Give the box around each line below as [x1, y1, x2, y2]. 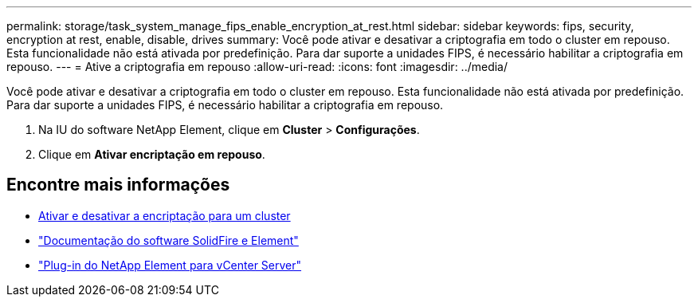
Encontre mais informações [6, 175, 230, 195]
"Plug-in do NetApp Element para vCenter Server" [38, 258, 302, 272]
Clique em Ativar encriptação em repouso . [38, 148, 265, 161]
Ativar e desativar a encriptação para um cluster [38, 208, 291, 222]
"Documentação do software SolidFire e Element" [38, 233, 299, 247]
